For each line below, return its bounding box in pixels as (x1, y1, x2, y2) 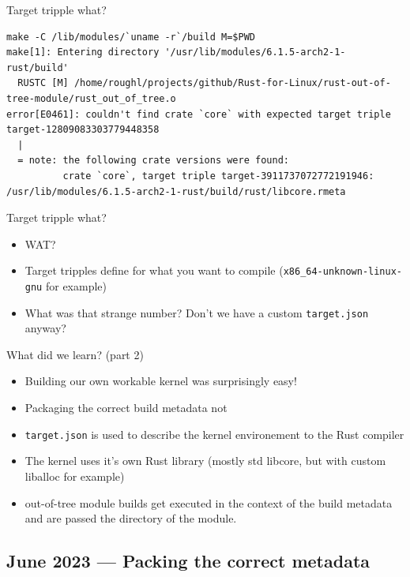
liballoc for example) (24, 467, 125, 484)
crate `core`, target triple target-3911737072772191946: (62, 170, 374, 182)
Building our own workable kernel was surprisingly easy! (24, 373, 297, 389)
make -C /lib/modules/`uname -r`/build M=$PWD (6, 31, 255, 43)
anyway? (24, 320, 66, 336)
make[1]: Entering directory (6, 47, 160, 58)
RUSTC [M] (17, 77, 69, 89)
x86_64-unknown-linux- (283, 266, 402, 278)
